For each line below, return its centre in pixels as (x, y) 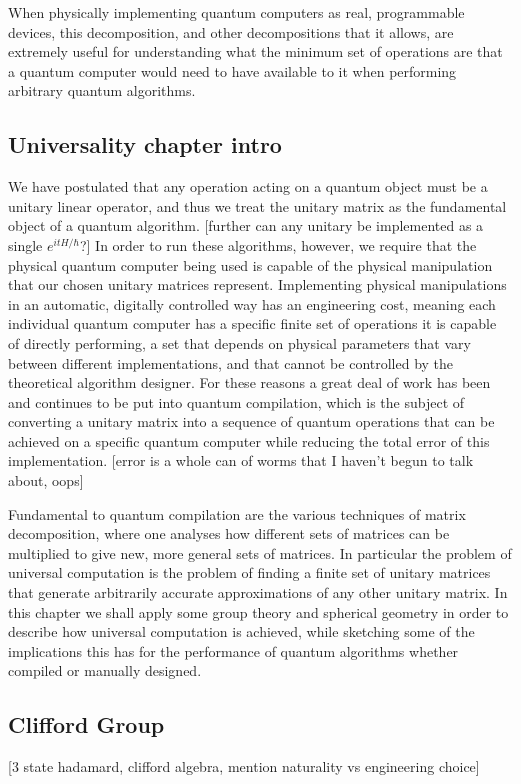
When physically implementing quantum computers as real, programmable (236, 12)
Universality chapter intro (145, 144)
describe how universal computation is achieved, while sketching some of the (241, 631)
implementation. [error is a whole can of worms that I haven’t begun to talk (241, 460)
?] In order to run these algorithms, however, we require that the (278, 244)
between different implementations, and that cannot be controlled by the (231, 362)
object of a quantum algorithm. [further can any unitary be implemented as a (246, 225)
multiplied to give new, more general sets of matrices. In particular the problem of (260, 552)
